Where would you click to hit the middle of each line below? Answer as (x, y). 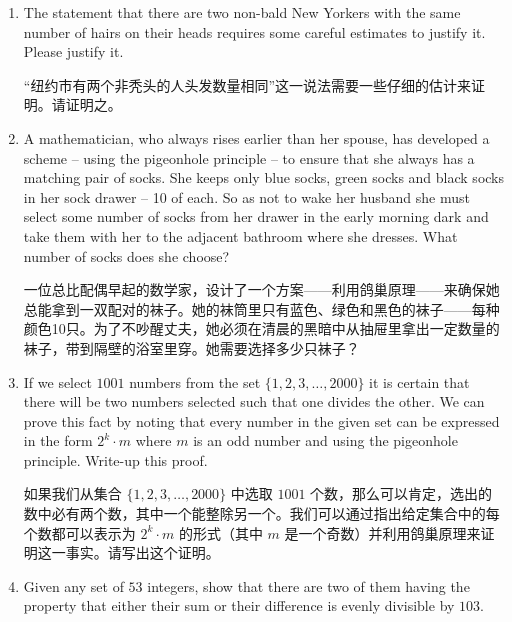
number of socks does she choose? (126, 255)
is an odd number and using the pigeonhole (325, 440)
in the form (58, 440)
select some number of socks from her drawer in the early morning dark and (256, 216)
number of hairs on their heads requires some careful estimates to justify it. (254, 31)
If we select (57, 381)
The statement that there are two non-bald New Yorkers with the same (242, 12)
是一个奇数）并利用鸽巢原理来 (382, 532)
